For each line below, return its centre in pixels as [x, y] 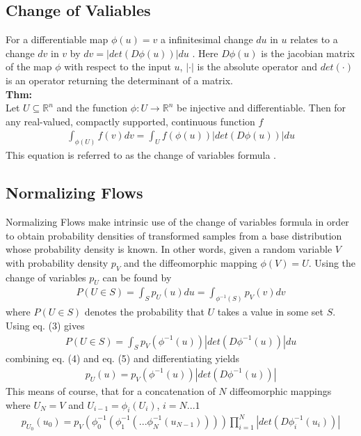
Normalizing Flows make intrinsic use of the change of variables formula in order [177, 222]
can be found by [137, 277]
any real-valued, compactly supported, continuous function [130, 121]
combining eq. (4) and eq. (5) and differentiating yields [123, 358]
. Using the [332, 262]
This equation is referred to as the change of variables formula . [141, 155]
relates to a [314, 39]
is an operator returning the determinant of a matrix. [120, 80]
